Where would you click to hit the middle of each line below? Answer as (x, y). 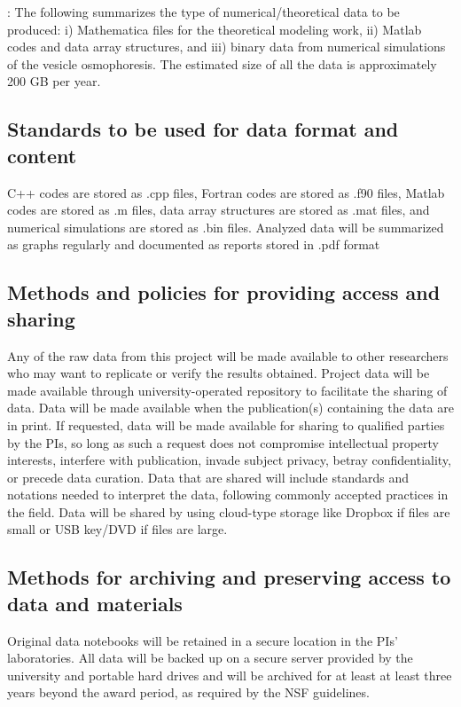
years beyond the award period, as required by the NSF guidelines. (188, 692)
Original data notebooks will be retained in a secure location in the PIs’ (203, 640)
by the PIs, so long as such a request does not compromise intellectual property (223, 442)
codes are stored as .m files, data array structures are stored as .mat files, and (219, 210)
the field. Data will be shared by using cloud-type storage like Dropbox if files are (229, 511)
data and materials (95, 603)
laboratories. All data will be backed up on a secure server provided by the (210, 658)
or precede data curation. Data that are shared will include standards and (208, 477)
